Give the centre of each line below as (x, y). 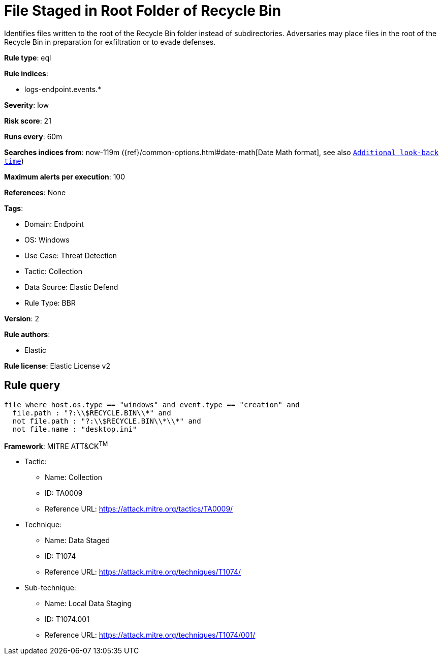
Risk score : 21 (28, 121)
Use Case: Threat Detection (71, 255)
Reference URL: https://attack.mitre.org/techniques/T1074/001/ (150, 635)
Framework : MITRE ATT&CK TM (56, 445)
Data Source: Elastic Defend (71, 287)
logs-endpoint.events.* (63, 89)
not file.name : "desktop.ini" (75, 429)
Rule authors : (27, 334)
